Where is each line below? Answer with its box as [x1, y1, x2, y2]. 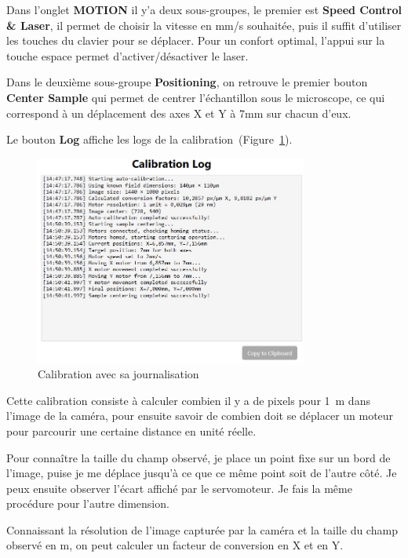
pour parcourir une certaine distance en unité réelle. [6, 422, 257, 439]
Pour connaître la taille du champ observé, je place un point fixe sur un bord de [6, 449, 391, 465]
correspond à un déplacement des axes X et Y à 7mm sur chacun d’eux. [6, 104, 352, 121]
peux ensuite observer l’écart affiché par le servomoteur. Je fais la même [6, 480, 352, 496]
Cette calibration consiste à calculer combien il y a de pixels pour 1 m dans [6, 392, 370, 408]
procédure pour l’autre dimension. [6, 495, 169, 512]
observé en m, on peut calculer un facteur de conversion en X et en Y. [6, 537, 344, 553]
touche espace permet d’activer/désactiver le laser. [6, 47, 249, 64]
